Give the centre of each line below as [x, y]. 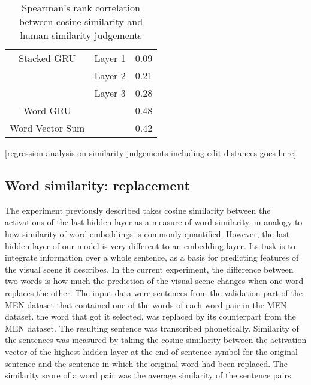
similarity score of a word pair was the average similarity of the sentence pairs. [149, 375]
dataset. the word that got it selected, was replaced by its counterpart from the [150, 316]
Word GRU [47, 110]
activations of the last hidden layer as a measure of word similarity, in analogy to [154, 222]
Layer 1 [110, 58]
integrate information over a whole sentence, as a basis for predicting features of [152, 257]
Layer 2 [110, 75]
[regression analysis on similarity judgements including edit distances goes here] [151, 153]
